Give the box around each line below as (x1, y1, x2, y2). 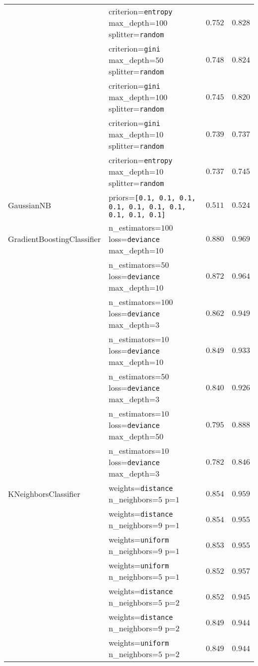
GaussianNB (8, 199, 51, 211)
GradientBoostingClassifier (8, 233, 101, 244)
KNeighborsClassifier (8, 487, 80, 499)
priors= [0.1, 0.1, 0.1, (108, 191, 196, 203)
